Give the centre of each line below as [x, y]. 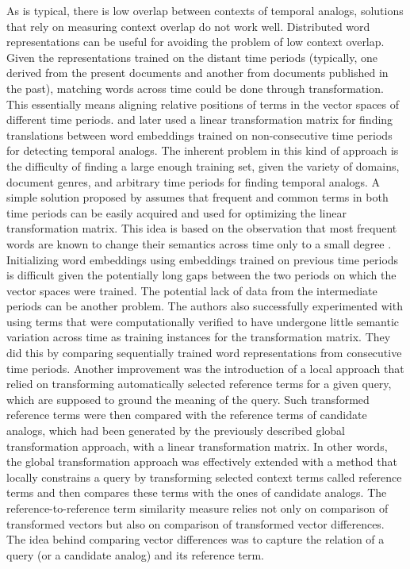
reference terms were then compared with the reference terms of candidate [187, 415]
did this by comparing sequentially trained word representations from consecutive [204, 353]
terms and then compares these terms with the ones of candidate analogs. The [197, 492]
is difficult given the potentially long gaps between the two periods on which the [201, 275]
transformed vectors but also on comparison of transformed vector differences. [195, 523]
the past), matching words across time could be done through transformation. [195, 88]
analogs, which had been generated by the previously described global [176, 431]
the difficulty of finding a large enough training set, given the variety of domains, [203, 165]
